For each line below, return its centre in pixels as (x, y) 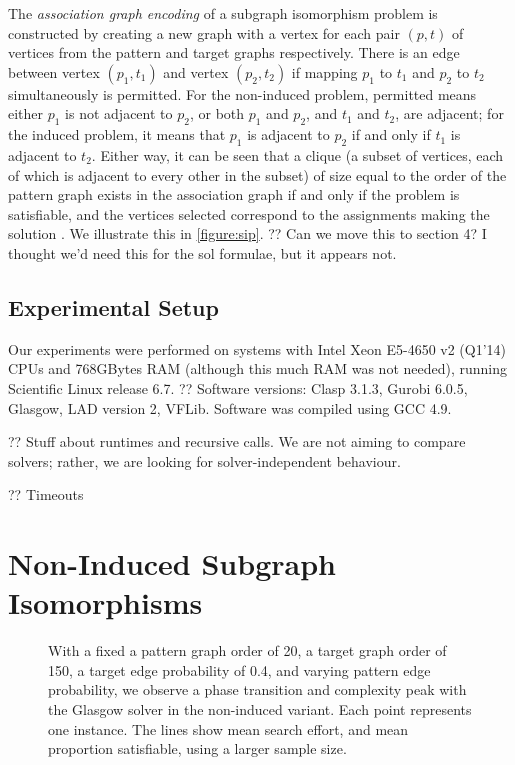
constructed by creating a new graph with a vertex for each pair (204, 32)
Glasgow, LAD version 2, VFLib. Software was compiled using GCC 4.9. (230, 407)
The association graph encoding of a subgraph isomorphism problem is (223, 13)
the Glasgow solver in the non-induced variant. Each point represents (260, 708)
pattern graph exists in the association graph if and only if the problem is (234, 194)
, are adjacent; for (449, 113)
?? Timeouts (46, 494)
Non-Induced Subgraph (172, 563)
